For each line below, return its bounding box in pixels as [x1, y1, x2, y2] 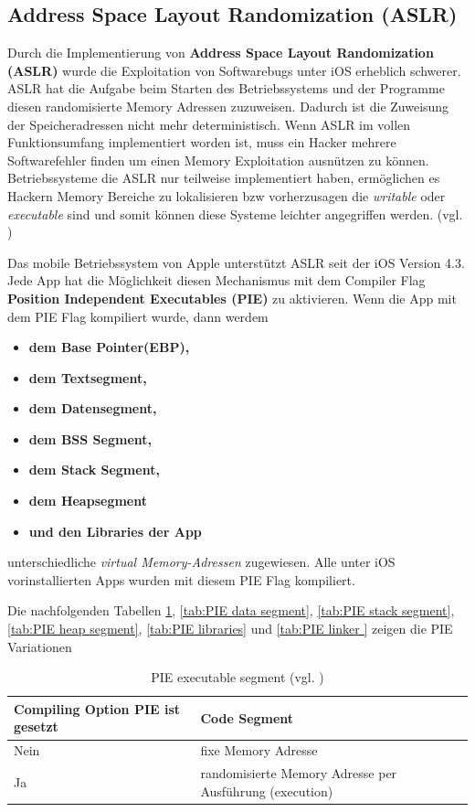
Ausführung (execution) [200, 781, 333, 800]
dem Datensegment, [28, 399, 157, 418]
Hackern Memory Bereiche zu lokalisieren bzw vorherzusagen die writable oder [7, 186, 446, 205]
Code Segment [200, 708, 294, 727]
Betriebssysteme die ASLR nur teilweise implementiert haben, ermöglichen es [7, 168, 440, 187]
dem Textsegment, [28, 368, 147, 387]
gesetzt [14, 717, 58, 736]
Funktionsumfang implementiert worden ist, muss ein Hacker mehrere [7, 133, 396, 152]
